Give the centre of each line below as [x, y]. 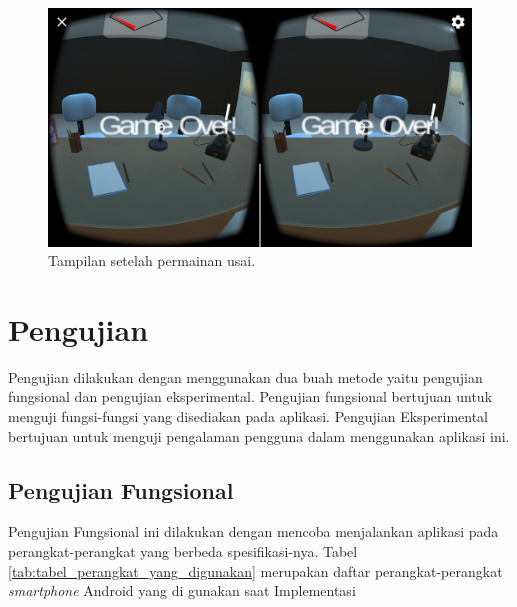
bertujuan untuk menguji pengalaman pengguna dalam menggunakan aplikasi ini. [259, 435]
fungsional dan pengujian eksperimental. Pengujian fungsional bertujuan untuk [250, 396]
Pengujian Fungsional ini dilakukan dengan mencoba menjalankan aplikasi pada [253, 531]
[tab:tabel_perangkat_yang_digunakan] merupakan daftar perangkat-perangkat [255, 570]
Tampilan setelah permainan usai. [152, 260]
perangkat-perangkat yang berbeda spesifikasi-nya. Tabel [183, 550]
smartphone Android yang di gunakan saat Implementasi [182, 590]
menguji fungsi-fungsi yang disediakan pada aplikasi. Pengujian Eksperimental [248, 416]
